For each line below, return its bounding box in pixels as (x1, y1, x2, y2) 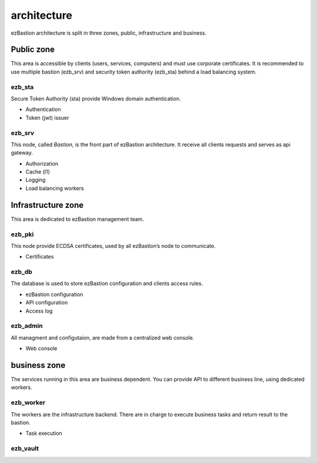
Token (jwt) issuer (25, 114, 69, 121)
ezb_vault (11, 444, 39, 452)
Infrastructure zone (11, 200, 84, 210)
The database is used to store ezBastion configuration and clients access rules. (11, 280, 203, 287)
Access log (25, 307, 53, 314)
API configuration (25, 299, 68, 306)
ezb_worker (11, 398, 46, 407)
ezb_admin (11, 322, 43, 330)
